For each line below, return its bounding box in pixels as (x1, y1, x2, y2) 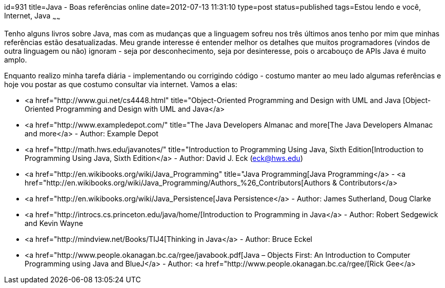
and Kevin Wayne (25, 218, 83, 228)
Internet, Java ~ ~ (4, 11, 60, 22)
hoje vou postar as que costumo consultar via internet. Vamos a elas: (4, 79, 237, 89)
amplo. (4, 55, 27, 64)
